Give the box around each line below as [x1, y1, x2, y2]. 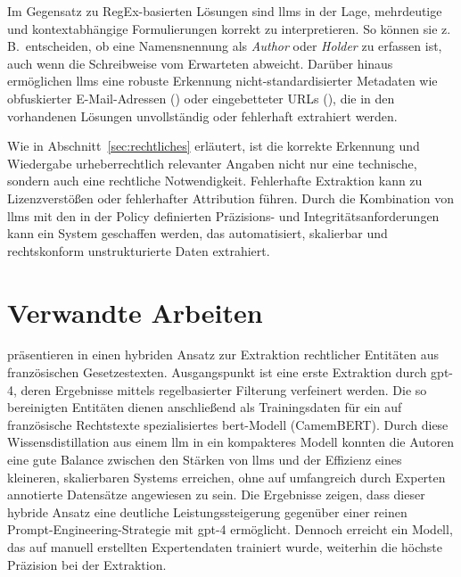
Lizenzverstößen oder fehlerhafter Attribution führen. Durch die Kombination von [7, 188, 454, 207]
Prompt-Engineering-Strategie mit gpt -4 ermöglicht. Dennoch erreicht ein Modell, [7, 520, 453, 539]
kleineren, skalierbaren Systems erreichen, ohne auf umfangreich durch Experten [7, 467, 446, 486]
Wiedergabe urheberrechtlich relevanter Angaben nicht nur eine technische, [7, 153, 417, 172]
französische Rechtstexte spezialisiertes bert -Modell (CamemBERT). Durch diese [7, 415, 449, 433]
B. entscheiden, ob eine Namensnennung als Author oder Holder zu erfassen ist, [7, 37, 442, 55]
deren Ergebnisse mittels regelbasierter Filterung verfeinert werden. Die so [21, 380, 427, 399]
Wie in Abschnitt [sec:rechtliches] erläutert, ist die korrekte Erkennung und [7, 136, 420, 155]
